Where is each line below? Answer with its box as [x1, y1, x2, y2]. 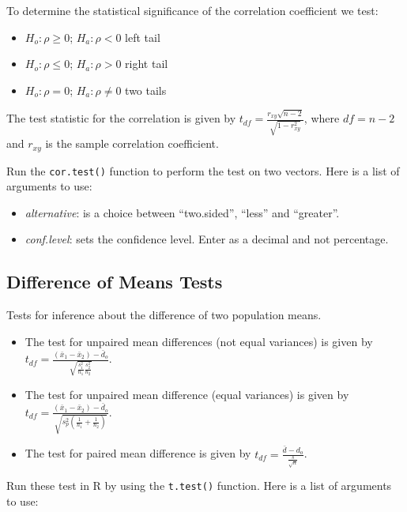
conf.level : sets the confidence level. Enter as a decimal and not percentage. [24, 231, 389, 247]
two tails [125, 81, 167, 98]
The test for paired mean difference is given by [24, 445, 251, 461]
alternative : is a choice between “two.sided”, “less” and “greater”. [24, 204, 340, 220]
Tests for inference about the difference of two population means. [6, 307, 322, 323]
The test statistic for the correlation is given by [6, 110, 236, 126]
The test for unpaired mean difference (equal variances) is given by [24, 386, 349, 402]
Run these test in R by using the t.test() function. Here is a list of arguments [6, 477, 392, 494]
